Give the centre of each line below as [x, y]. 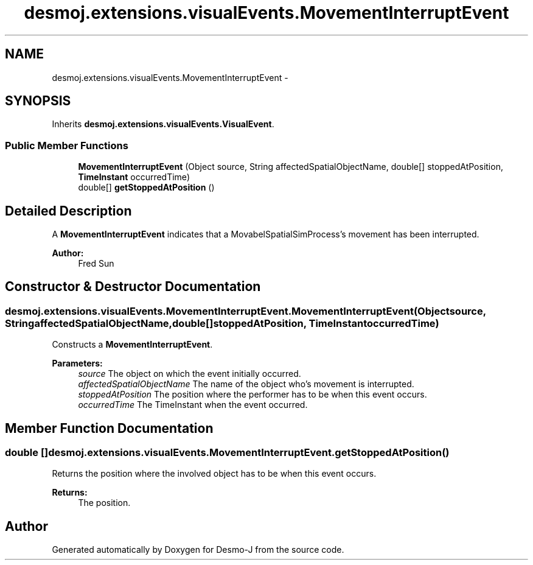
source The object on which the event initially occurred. [190, 374]
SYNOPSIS [38, 101]
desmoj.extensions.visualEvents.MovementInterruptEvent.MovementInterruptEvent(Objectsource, [246, 311]
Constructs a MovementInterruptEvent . [132, 345]
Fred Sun [96, 264]
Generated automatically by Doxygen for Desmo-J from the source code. [198, 550]
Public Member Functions [67, 145]
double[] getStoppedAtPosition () [146, 188]
